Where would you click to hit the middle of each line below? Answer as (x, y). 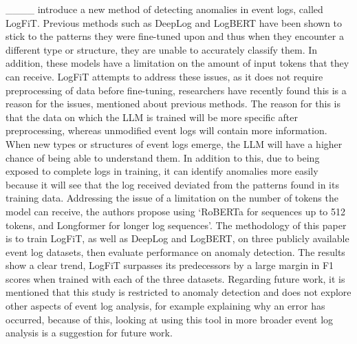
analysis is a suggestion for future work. (89, 333)
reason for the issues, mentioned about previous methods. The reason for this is (173, 104)
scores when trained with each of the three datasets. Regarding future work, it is (175, 278)
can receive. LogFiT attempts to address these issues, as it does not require (164, 76)
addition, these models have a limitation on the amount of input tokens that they (177, 63)
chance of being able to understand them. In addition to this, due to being (163, 157)
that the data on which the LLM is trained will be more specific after (152, 117)
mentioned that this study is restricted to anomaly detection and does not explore (178, 292)
